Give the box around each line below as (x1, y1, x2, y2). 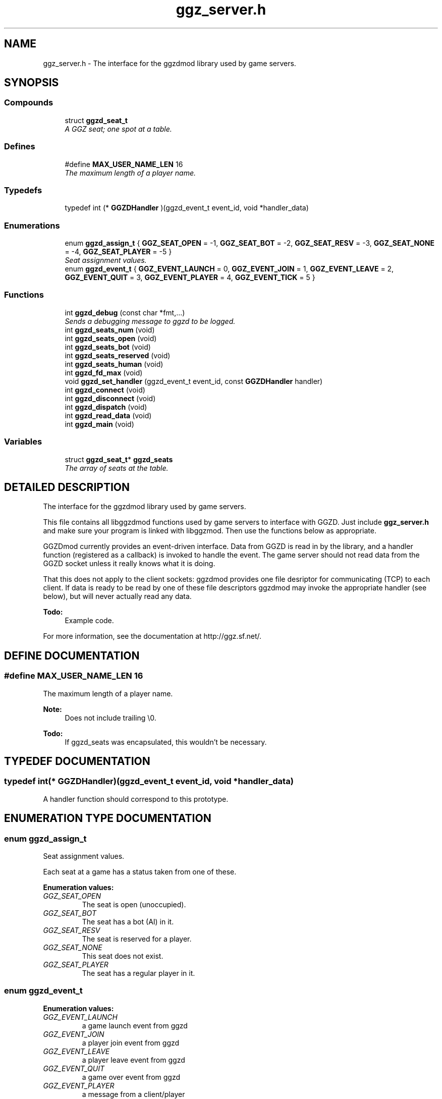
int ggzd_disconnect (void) (65, 394, 156, 403)
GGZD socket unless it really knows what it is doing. (43, 559, 215, 568)
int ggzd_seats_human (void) (65, 359, 163, 368)
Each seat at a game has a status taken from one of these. (43, 867, 237, 876)
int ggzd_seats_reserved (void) (65, 351, 171, 360)
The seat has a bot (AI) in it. (82, 917, 174, 926)
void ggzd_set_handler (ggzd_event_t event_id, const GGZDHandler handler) (65, 376, 323, 386)
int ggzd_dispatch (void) (65, 402, 147, 411)
